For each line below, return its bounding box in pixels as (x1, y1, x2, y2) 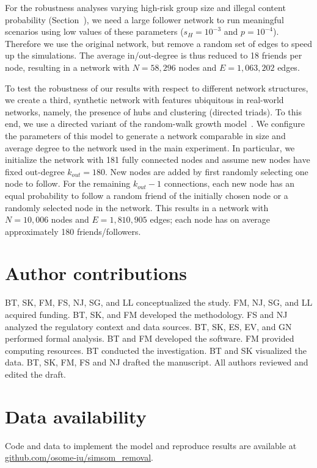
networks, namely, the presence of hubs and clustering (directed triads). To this (5, 105, 302, 118)
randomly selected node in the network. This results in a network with (5, 201, 269, 214)
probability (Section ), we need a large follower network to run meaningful (5, 13, 284, 26)
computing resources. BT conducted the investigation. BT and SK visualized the (5, 344, 307, 356)
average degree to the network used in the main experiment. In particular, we (5, 141, 295, 154)
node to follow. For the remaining (5, 177, 131, 190)
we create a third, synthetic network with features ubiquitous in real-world (5, 93, 284, 106)
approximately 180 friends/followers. (5, 225, 141, 237)
